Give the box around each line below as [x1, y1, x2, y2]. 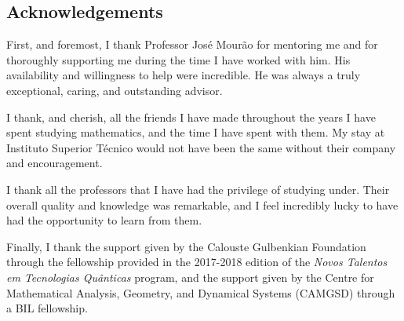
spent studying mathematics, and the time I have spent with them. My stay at [6, 124, 385, 140]
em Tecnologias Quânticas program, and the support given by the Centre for [6, 268, 374, 285]
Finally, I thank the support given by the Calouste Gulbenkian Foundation [6, 238, 366, 254]
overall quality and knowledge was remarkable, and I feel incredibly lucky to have [6, 196, 399, 213]
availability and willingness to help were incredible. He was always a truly [6, 67, 361, 83]
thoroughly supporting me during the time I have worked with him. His [6, 51, 351, 67]
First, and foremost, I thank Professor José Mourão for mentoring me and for [6, 36, 378, 53]
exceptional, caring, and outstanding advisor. [6, 82, 223, 98]
